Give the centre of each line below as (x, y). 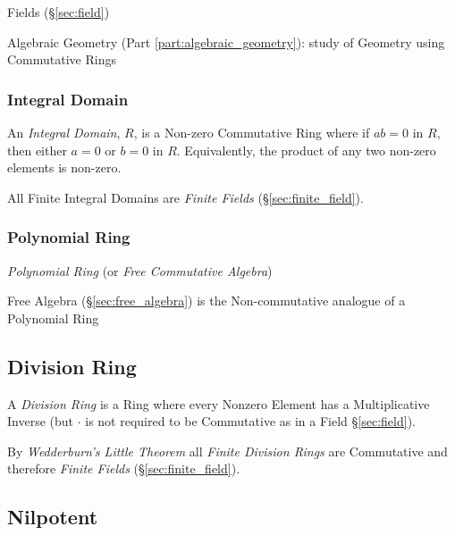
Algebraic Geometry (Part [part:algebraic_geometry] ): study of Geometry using (226, 42)
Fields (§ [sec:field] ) (59, 12)
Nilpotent (53, 517)
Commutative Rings (62, 59)
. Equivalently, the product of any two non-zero (306, 150)
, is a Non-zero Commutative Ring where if (252, 132)
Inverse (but (41, 421)
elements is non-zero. (64, 167)
